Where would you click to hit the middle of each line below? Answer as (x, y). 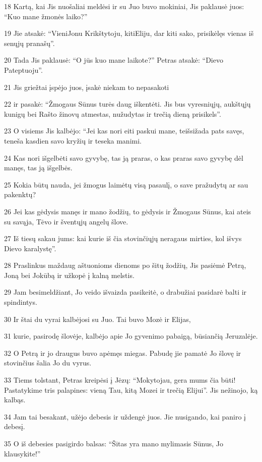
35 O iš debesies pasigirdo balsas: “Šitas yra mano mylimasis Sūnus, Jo (114, 443)
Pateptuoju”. (23, 70)
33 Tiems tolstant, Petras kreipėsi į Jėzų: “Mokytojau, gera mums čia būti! (120, 380)
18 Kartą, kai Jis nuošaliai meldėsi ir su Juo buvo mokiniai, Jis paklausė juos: (124, 6)
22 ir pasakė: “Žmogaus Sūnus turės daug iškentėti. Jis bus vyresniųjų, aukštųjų (127, 104)
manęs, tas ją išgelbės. (38, 168)
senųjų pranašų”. (29, 43)
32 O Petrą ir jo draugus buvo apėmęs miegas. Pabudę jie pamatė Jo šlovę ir (123, 353)
